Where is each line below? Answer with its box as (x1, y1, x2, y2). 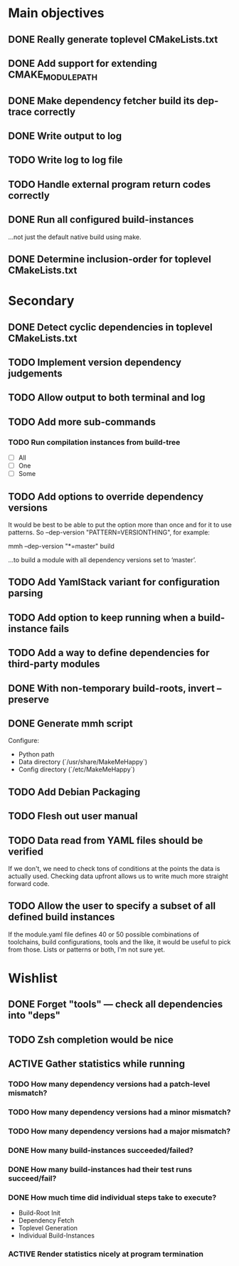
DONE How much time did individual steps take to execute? (8, 1192, 217, 1202)
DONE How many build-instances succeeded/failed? (8, 1145, 194, 1155)
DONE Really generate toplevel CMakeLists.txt (8, 33, 218, 46)
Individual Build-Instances (18, 1231, 95, 1240)
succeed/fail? (8, 1173, 57, 1183)
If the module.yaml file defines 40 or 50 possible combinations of (8, 930, 200, 939)
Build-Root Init (18, 1208, 61, 1218)
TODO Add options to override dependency (8, 490, 204, 502)
